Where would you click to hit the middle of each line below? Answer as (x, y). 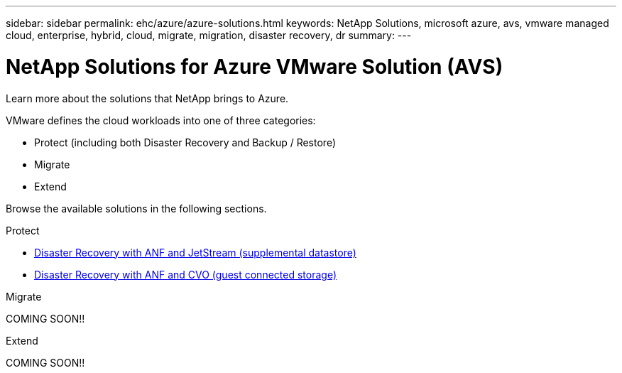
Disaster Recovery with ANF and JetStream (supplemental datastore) (195, 252)
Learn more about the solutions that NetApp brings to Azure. (147, 98)
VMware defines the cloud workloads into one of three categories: (161, 120)
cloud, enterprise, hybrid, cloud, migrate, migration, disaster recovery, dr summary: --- (209, 35)
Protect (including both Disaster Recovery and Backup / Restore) (185, 142)
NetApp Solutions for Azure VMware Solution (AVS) (255, 66)
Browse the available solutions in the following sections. (136, 208)
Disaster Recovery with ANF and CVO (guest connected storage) (185, 274)
